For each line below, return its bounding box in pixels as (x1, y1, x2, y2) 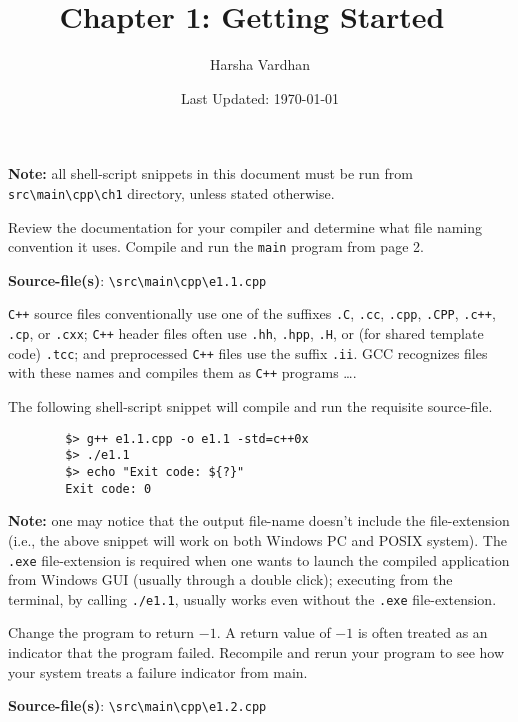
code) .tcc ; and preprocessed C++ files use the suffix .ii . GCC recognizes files (8, 342, 488, 363)
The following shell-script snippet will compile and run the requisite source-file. (8, 396, 493, 417)
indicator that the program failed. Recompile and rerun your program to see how (8, 642, 505, 662)
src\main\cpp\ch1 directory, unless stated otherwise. (8, 182, 335, 203)
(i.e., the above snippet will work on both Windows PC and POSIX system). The (8, 529, 507, 550)
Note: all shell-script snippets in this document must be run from (8, 163, 413, 184)
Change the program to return (8, 622, 195, 643)
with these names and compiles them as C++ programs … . (8, 362, 357, 383)
